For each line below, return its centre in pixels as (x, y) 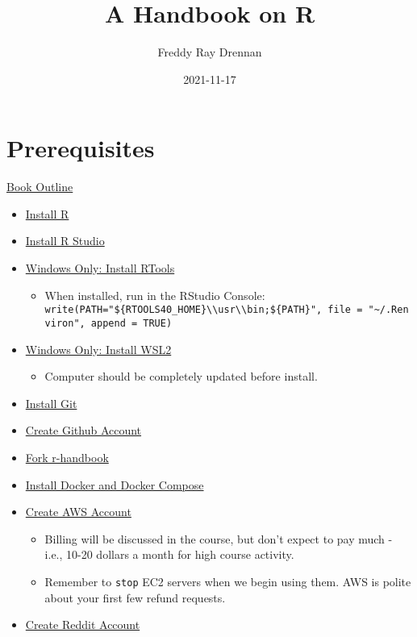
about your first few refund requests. (135, 597)
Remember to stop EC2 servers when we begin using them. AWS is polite (228, 581)
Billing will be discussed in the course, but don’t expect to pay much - (219, 538)
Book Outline (40, 187)
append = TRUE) (131, 323)
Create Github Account (83, 430)
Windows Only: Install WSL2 (98, 349)
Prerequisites (81, 148)
